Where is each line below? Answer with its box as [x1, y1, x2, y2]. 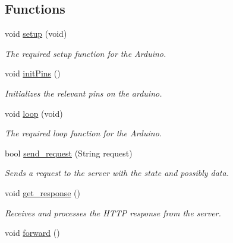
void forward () [5, 226, 60, 239]
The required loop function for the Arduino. [5, 127, 162, 139]
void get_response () [5, 186, 80, 199]
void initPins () [5, 67, 61, 79]
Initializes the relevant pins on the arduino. [5, 87, 162, 99]
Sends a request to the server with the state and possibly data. [5, 167, 229, 179]
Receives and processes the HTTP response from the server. [5, 206, 221, 219]
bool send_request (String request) [5, 146, 133, 159]
